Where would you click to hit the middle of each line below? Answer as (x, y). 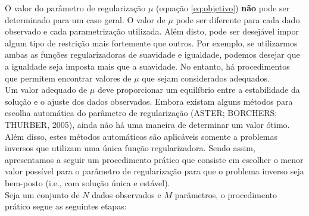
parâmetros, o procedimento (226, 194)
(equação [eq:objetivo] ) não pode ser (223, 8)
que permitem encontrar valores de (68, 78)
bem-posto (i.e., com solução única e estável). (88, 182)
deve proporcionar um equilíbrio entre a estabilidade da (199, 90)
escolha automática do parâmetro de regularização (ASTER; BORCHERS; (141, 113)
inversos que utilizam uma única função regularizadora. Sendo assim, (130, 148)
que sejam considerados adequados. (206, 78)
